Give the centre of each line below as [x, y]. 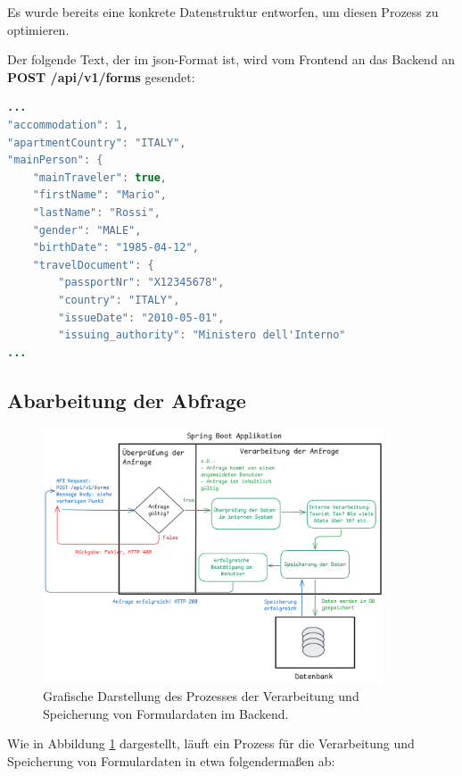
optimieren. [38, 29]
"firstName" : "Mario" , [100, 195]
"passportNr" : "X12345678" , [141, 283]
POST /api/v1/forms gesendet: [101, 76]
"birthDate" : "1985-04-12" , [115, 248]
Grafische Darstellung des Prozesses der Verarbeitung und [201, 696]
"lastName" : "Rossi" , [96, 212]
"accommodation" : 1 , [68, 125]
